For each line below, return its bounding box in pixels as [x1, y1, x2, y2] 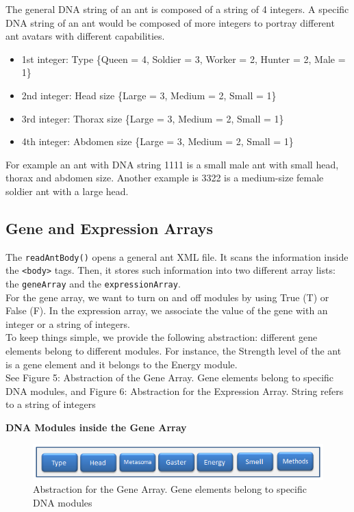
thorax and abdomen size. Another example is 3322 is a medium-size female [5, 170, 324, 185]
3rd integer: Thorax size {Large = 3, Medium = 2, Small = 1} [21, 111, 284, 125]
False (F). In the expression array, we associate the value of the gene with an [5, 303, 328, 318]
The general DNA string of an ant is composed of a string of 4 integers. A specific [5, 2, 349, 16]
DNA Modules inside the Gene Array [5, 420, 187, 435]
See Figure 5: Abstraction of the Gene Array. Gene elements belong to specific [5, 370, 334, 385]
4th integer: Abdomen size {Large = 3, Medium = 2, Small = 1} [21, 134, 294, 149]
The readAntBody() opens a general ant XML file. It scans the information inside [5, 249, 349, 264]
